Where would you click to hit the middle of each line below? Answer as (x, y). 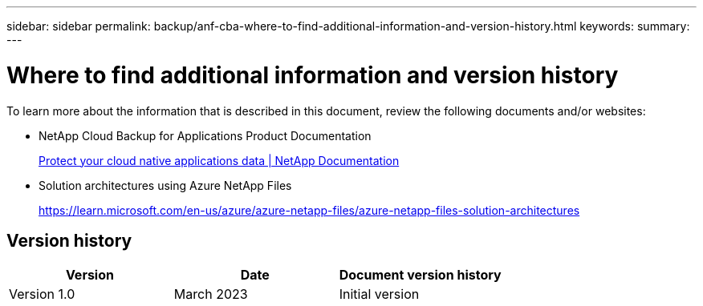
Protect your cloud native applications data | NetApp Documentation (219, 160)
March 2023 (211, 294)
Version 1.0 (42, 294)
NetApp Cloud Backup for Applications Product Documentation (205, 135)
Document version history (420, 275)
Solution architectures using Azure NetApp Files (165, 185)
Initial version (379, 294)
